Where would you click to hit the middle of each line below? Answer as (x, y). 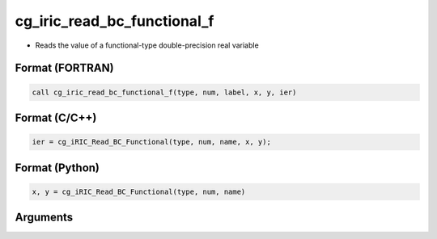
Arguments (44, 218)
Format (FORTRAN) (64, 68)
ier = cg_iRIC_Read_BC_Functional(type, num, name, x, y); (151, 142)
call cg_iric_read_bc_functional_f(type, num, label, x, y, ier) (164, 92)
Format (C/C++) (56, 117)
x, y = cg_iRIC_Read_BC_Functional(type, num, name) (139, 191)
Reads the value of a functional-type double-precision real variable (147, 45)
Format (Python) (57, 168)
